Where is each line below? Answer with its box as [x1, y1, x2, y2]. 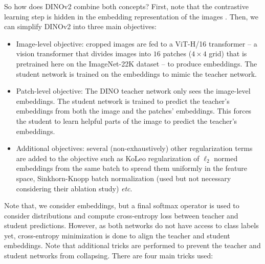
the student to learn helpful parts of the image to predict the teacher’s [16, 115, 237, 126]
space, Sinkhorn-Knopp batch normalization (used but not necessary [16, 172, 231, 183]
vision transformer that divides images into [16, 48, 151, 59]
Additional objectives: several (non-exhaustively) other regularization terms [16, 143, 253, 153]
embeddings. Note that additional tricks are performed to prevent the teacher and [4, 240, 261, 251]
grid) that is [209, 48, 247, 59]
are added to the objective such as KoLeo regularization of [16, 152, 200, 163]
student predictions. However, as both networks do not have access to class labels [4, 220, 259, 231]
